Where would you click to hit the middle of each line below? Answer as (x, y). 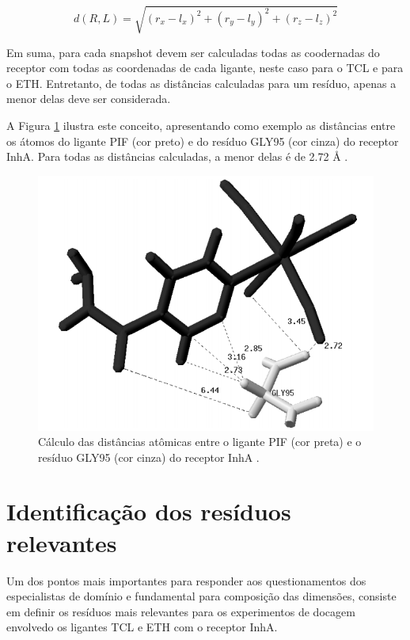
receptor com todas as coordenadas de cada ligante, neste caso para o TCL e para (205, 68)
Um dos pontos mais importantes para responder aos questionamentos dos (186, 580)
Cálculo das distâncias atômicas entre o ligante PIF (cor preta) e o (200, 442)
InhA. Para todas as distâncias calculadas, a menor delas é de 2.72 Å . (177, 156)
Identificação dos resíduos (149, 511)
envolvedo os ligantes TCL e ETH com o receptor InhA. (142, 627)
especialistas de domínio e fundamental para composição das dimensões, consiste (201, 596)
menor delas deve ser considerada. (89, 99)
